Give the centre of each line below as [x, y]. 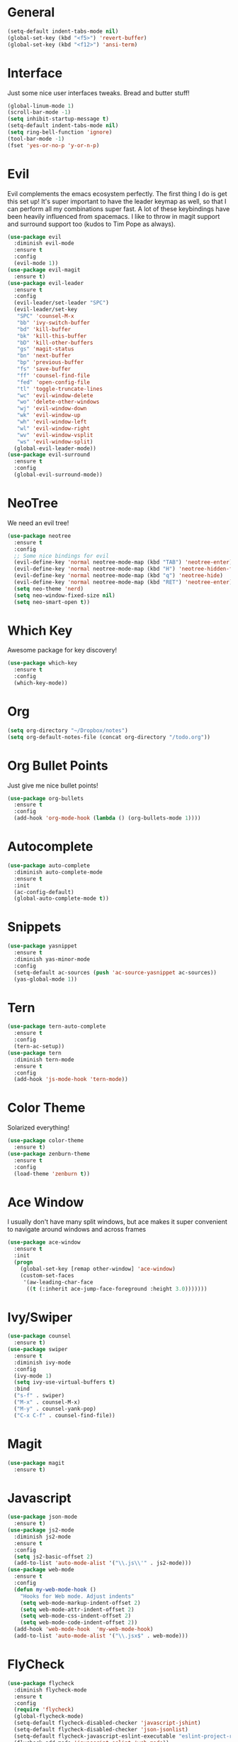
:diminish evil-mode [44, 243]
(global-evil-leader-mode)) [55, 448]
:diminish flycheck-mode [50, 1690]
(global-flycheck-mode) [49, 1716]
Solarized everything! [38, 1128]
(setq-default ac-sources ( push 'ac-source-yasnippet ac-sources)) [115, 972]
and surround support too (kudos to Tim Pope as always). [91, 224]
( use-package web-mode [41, 1570]
